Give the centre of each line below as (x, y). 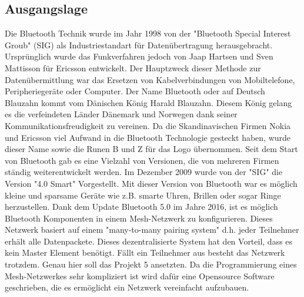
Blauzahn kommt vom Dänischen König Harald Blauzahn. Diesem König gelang (148, 102)
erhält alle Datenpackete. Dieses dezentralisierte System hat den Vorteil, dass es (149, 241)
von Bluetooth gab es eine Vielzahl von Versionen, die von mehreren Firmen (142, 160)
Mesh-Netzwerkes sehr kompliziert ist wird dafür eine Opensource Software (140, 275)
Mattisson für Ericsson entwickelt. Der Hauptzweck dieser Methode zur (133, 67)
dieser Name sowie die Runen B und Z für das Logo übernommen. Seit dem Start (151, 149)
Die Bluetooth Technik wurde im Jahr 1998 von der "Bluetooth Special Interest (148, 33)
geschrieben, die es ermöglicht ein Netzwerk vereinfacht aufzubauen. (127, 287)
